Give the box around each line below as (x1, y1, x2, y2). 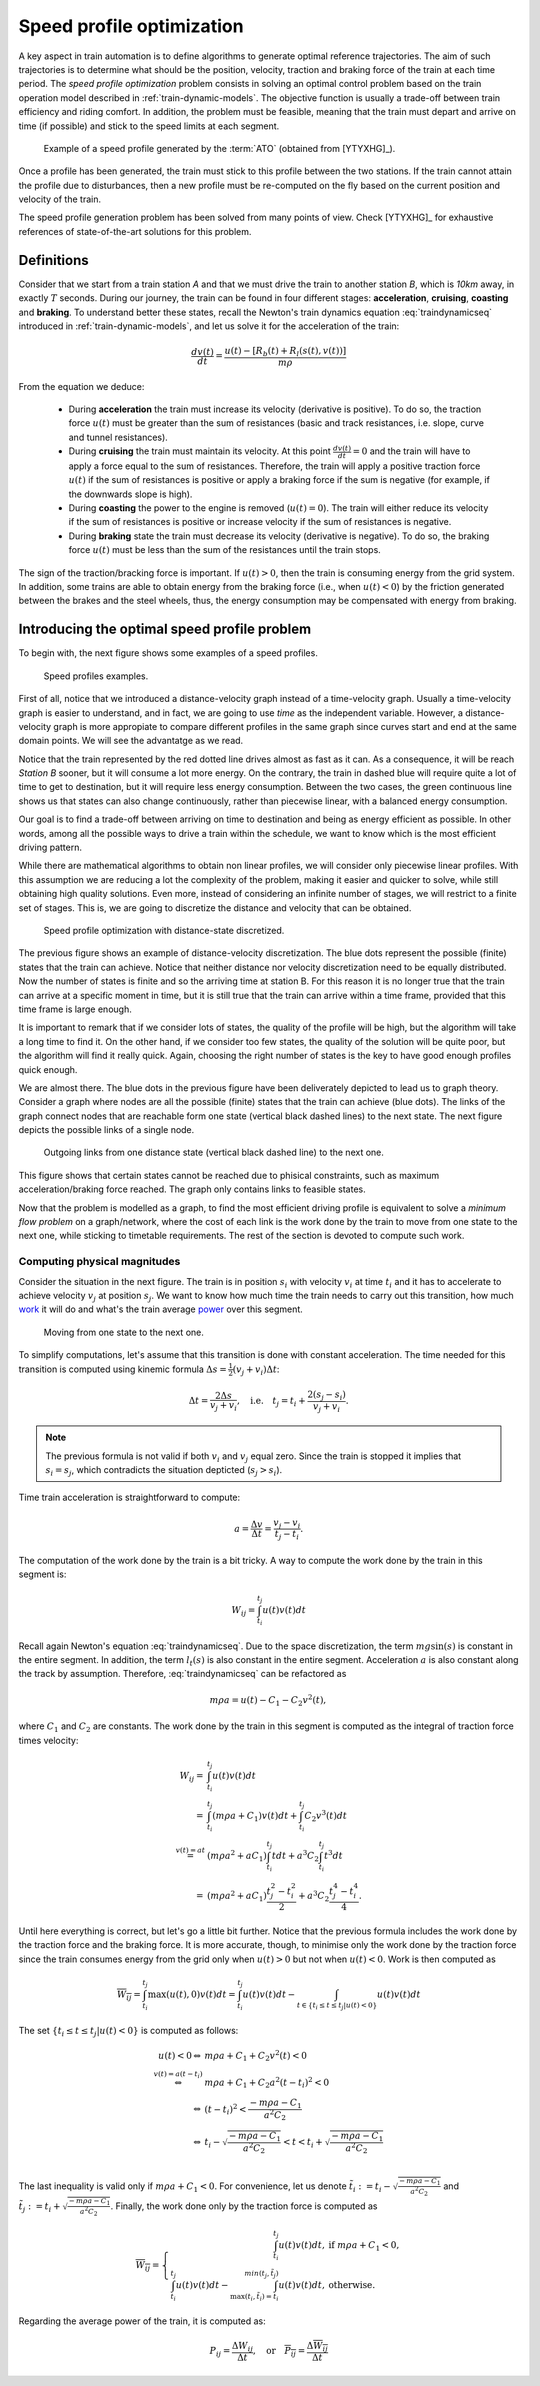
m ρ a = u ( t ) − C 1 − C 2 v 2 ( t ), (209, 1692, 327, 1708)
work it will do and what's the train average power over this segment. (18, 1303, 304, 1315)
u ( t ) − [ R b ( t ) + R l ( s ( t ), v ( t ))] (224, 345, 347, 359)
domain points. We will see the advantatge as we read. (18, 735, 244, 747)
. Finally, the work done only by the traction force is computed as (110, 2200, 378, 2212)
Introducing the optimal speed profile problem (18, 621, 312, 638)
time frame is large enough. (18, 1003, 132, 1015)
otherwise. (328, 2279, 376, 2290)
